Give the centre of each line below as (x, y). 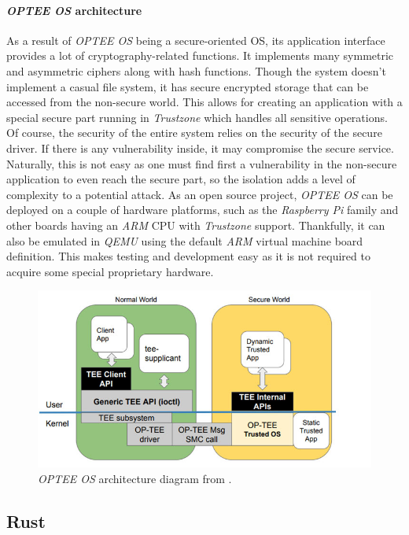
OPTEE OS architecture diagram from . (135, 478)
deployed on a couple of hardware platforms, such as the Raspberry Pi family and (203, 210)
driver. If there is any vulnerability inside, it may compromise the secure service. (200, 148)
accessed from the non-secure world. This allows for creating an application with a (204, 102)
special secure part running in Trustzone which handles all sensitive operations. (197, 117)
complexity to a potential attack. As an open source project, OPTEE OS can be (200, 194)
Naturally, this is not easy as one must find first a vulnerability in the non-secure (202, 163)
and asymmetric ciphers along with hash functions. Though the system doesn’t (196, 70)
